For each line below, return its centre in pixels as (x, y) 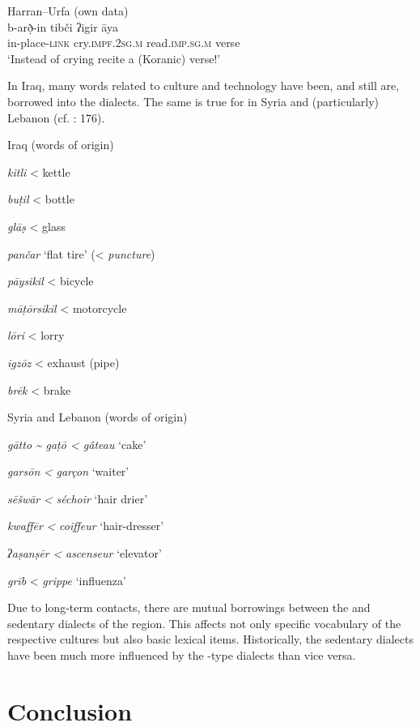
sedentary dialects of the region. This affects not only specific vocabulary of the (204, 623)
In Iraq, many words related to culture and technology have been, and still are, (204, 86)
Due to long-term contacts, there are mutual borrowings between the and (189, 607)
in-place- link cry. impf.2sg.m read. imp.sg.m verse (124, 43)
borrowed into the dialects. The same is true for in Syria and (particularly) (193, 101)
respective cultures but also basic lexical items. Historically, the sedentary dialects (211, 639)
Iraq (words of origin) (61, 145)
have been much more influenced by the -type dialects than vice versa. (182, 655)
